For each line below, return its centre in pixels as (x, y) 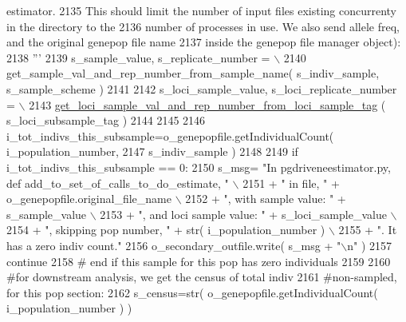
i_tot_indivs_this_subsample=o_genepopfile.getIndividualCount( (170, 135)
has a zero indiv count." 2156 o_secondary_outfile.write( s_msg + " (174, 245)
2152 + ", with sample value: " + (266, 199)
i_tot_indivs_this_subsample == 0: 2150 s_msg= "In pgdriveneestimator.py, (199, 167)
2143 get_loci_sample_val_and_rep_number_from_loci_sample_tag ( (207, 104)
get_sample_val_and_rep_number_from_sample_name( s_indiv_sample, (193, 73)
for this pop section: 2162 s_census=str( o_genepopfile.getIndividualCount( (192, 292)
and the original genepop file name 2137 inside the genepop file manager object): (204, 42)
